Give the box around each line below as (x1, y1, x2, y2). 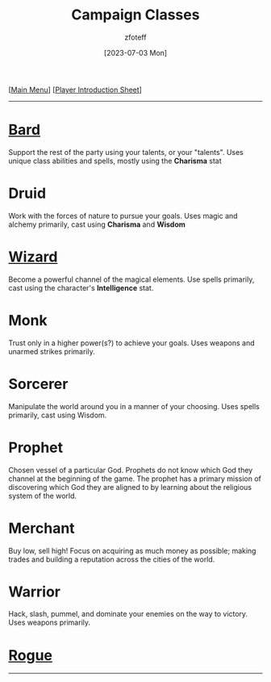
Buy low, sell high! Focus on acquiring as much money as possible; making (8, 546, 256, 555)
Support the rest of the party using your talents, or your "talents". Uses (8, 147, 244, 157)
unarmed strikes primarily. (8, 346, 95, 356)
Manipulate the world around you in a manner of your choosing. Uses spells (8, 401, 261, 411)
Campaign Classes (71, 6, 200, 24)
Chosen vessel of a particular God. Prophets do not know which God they (8, 465, 253, 475)
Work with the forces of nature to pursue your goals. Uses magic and (8, 211, 238, 220)
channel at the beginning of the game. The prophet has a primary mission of (8, 474, 262, 483)
